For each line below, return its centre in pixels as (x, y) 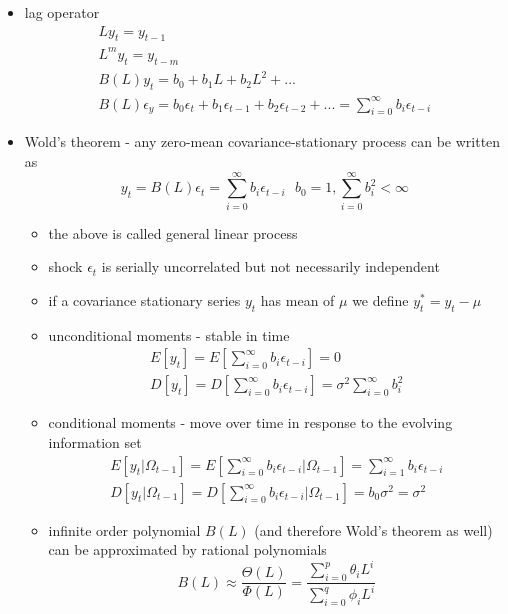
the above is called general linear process (173, 232)
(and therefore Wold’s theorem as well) (373, 529)
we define (380, 299)
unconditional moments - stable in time (169, 334)
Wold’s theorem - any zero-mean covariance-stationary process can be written (262, 141)
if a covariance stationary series (144, 299)
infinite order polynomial (124, 529)
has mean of (297, 299)
